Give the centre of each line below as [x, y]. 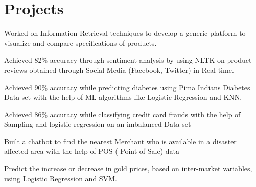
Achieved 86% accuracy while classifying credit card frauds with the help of [122, 114]
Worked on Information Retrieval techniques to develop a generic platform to [125, 33]
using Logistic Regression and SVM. [61, 178]
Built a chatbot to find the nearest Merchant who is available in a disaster [120, 141]
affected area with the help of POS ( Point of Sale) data [92, 151]
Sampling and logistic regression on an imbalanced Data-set [98, 124]
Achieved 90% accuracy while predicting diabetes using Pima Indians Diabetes [127, 87]
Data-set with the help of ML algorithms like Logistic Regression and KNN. [123, 97]
